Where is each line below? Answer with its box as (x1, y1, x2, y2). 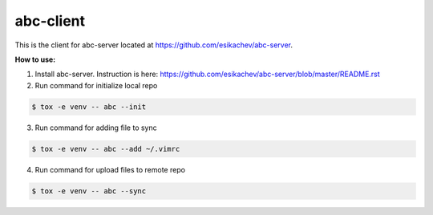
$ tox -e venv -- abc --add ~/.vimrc (31, 144, 180, 153)
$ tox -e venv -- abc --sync (31, 186, 147, 196)
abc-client (14, 12, 86, 30)
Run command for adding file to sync (34, 123, 157, 132)
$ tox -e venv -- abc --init (31, 102, 147, 112)
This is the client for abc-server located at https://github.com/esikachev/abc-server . (14, 40, 293, 50)
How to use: (14, 55, 56, 64)
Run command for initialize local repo (34, 80, 158, 90)
